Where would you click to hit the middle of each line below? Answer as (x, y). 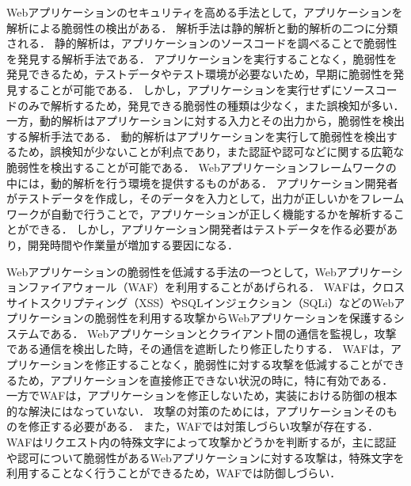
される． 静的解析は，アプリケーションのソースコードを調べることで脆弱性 (202, 43)
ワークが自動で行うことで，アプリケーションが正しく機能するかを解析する (200, 213)
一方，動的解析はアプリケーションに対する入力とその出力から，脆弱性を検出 (205, 121)
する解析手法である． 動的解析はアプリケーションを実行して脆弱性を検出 (196, 136)
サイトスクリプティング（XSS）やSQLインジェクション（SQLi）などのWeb (200, 302)
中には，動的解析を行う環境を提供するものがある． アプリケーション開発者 (202, 182)
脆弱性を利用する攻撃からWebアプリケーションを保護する (244, 318)
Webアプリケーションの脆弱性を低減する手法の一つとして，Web (171, 271)
